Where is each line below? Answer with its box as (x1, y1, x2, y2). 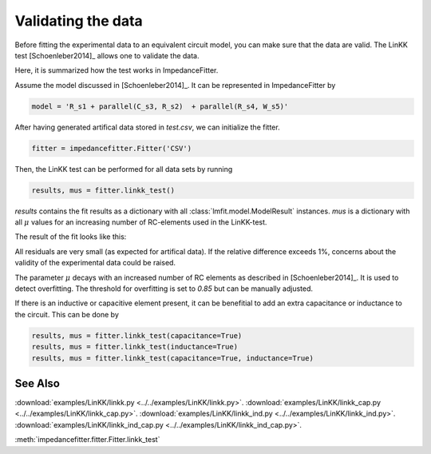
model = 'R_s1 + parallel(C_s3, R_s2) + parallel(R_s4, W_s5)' (31, 102, 289, 111)
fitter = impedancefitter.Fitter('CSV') (31, 144, 192, 153)
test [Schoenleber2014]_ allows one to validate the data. (14, 50, 200, 60)
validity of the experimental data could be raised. (14, 258, 176, 268)
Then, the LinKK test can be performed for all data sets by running (14, 164, 233, 173)
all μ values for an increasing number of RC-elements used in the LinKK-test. (14, 217, 267, 227)
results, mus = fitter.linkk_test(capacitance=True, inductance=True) (31, 353, 314, 363)
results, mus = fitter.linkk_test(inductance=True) (31, 342, 239, 352)
